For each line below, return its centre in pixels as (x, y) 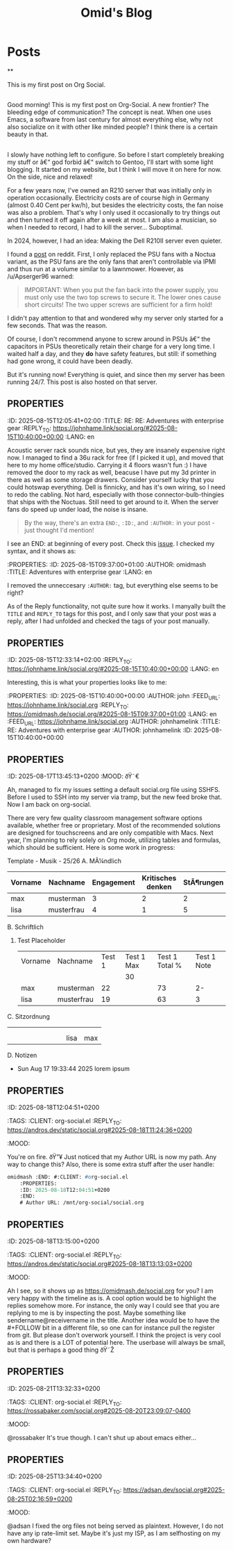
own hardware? (29, 1540)
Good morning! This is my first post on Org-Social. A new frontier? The (108, 105)
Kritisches (159, 878)
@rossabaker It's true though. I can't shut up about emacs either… (102, 1438)
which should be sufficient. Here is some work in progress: (91, 848)
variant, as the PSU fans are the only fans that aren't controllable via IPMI (112, 261)
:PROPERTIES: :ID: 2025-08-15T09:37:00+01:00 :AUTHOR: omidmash (107, 565)
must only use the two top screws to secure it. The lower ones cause (122, 297)
